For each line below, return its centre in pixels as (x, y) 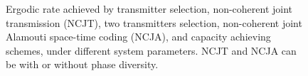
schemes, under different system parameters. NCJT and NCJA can (151, 50)
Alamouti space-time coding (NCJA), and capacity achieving (138, 37)
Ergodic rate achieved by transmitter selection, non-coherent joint (149, 9)
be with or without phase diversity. (82, 64)
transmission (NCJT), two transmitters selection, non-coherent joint (154, 22)
